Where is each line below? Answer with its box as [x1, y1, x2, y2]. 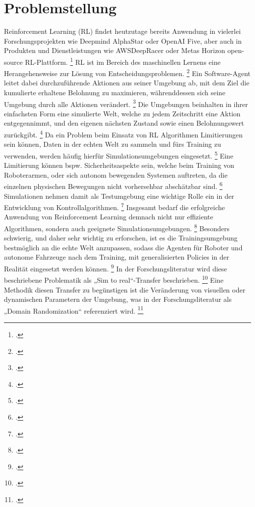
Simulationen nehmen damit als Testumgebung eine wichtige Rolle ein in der [4, 190, 234, 201]
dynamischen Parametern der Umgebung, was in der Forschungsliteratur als [4, 294, 232, 304]
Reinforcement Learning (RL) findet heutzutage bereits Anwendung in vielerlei [4, 26, 241, 36]
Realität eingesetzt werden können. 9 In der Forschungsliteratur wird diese [4, 262, 227, 273]
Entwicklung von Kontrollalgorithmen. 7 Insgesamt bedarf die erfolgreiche [4, 201, 225, 212]
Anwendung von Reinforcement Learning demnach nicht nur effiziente [4, 212, 213, 222]
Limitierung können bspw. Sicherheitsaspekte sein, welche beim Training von [4, 160, 234, 170]
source [4, 56, 23, 67]
